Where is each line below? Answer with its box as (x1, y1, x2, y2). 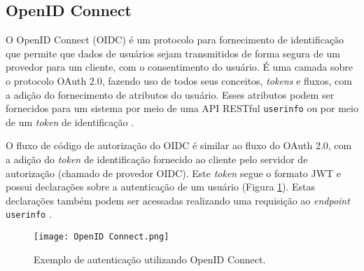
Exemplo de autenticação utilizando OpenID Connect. (34, 251, 266, 266)
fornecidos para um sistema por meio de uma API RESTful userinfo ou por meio (6, 101, 358, 116)
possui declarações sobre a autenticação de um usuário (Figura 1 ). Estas (6, 179, 316, 194)
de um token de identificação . (6, 114, 134, 129)
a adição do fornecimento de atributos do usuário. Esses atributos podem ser (6, 87, 335, 102)
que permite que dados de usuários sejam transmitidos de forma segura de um (6, 46, 340, 60)
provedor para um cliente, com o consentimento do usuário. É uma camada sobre (6, 60, 353, 74)
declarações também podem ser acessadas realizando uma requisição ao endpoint (6, 193, 350, 207)
